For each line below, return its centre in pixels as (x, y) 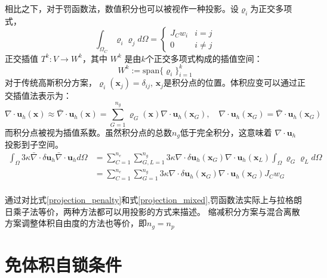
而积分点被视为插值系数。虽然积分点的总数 (88, 132)
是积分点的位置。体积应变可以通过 (230, 82)
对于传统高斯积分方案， (51, 82)
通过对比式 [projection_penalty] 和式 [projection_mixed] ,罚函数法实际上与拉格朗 (153, 200)
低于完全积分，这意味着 (226, 132)
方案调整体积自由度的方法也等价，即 (76, 223)
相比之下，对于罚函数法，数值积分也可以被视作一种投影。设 (122, 8)
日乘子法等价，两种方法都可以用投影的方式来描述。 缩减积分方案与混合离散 (152, 211)
